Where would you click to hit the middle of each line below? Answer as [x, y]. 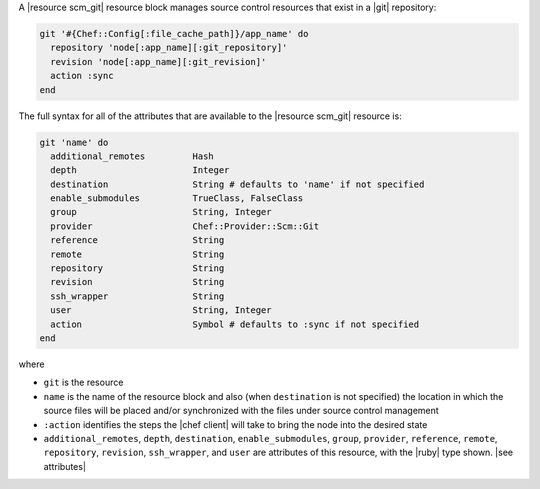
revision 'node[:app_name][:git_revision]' [158, 61]
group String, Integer [161, 212]
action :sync [82, 76]
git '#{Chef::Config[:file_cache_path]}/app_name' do [174, 33]
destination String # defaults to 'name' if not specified [237, 184]
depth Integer [140, 170]
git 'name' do [74, 142]
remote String [137, 254]
